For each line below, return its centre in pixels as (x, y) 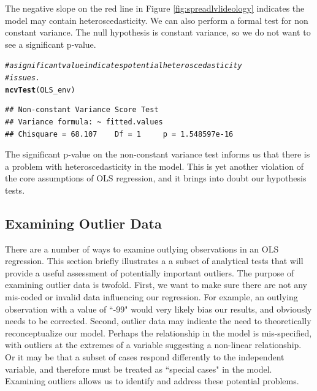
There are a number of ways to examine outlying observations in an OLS (142, 249)
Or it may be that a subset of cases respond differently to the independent (145, 357)
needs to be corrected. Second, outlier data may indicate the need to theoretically (158, 321)
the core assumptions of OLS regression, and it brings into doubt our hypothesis (156, 178)
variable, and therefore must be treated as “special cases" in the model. (139, 369)
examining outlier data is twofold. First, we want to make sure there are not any (156, 285)
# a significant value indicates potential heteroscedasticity (124, 66)
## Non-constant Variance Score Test (82, 110)
